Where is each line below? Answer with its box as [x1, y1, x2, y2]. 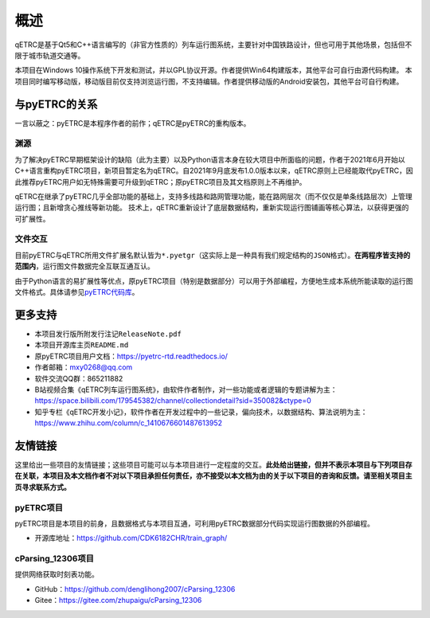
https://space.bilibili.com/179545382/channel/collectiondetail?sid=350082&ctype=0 [34, 396, 312, 405]
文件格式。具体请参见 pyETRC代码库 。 [14, 287, 139, 297]
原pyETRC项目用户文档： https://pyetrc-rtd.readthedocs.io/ [34, 351, 229, 361]
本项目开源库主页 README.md [34, 340, 129, 350]
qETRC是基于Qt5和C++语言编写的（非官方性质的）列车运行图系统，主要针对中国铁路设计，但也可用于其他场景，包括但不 [14, 40, 412, 49]
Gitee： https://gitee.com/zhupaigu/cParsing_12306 [34, 596, 202, 605]
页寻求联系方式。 [14, 482, 71, 491]
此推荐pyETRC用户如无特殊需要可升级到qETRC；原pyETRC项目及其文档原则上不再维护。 [14, 177, 307, 186]
